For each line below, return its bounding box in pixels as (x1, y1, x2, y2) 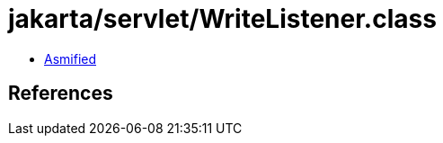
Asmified (44, 50, 97, 67)
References (8, 82, 113, 105)
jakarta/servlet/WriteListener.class (8, 4, 437, 34)
